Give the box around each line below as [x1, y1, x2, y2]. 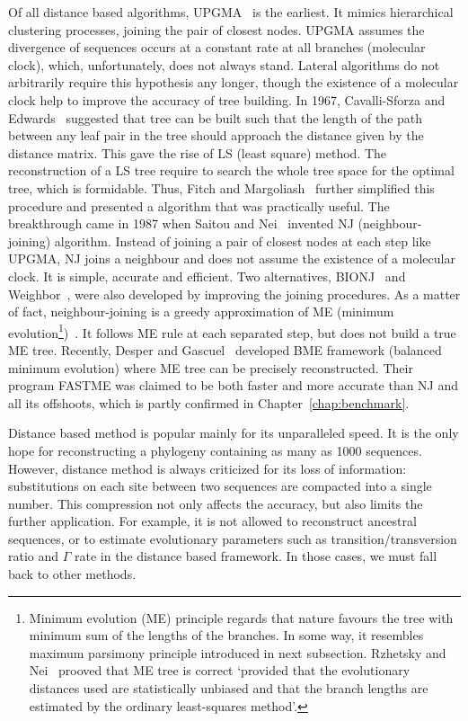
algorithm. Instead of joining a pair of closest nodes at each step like [54, 231, 431, 250]
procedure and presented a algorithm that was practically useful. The [8, 196, 390, 215]
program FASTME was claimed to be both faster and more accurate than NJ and [8, 376, 459, 395]
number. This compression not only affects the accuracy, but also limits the [8, 494, 423, 512]
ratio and [8, 547, 59, 565]
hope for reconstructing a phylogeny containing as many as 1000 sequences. [8, 441, 422, 459]
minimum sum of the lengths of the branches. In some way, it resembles [29, 626, 424, 645]
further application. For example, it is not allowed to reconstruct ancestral [8, 512, 417, 530]
